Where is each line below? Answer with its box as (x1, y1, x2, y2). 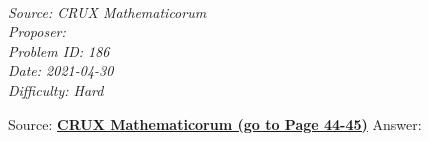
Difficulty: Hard (8, 79, 104, 100)
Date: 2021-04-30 (8, 60, 114, 81)
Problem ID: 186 (8, 40, 110, 61)
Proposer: (8, 21, 66, 42)
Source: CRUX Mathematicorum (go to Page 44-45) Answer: (8, 113, 422, 134)
